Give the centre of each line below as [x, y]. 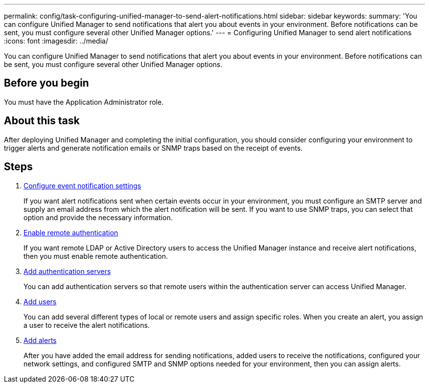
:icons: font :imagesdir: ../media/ [56, 41]
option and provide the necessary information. [98, 217]
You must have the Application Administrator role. [84, 102]
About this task [42, 121]
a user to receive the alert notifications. [87, 325]
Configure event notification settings [83, 185]
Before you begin [47, 83]
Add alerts [40, 340]
